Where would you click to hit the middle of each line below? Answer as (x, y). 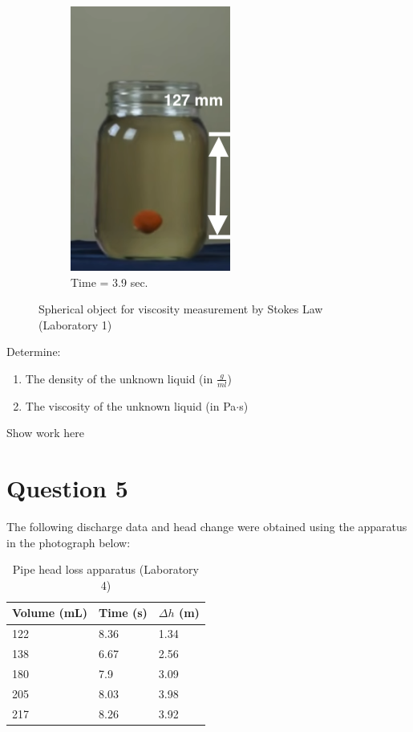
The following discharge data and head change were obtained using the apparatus (207, 527)
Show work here (45, 433)
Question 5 (67, 488)
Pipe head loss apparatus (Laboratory (105, 569)
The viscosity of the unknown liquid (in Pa (131, 405)
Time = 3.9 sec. (109, 282)
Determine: (34, 352)
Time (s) (123, 613)
